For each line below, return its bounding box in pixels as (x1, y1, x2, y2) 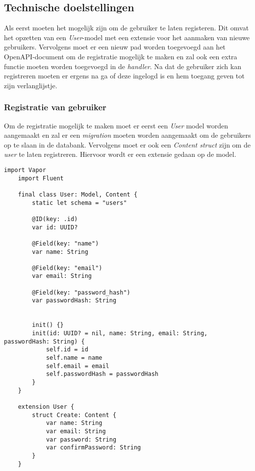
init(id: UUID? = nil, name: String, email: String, (32, 330, 208, 337)
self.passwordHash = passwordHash (46, 371, 158, 378)
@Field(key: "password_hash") (32, 289, 130, 296)
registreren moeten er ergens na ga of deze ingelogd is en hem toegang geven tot (4, 71, 245, 81)
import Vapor (4, 166, 46, 174)
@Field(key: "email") (32, 264, 102, 272)
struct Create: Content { (32, 411, 117, 419)
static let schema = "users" (32, 199, 127, 206)
